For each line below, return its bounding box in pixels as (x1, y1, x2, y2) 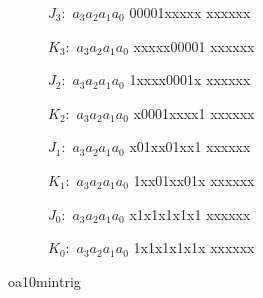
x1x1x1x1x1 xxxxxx (129, 203, 251, 224)
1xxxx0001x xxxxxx (129, 69, 251, 90)
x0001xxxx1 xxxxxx (133, 102, 255, 123)
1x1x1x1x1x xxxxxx (133, 237, 255, 258)
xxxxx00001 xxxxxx (133, 35, 255, 56)
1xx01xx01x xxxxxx (133, 169, 255, 190)
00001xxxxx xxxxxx (129, 2, 251, 22)
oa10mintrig (8, 270, 81, 291)
